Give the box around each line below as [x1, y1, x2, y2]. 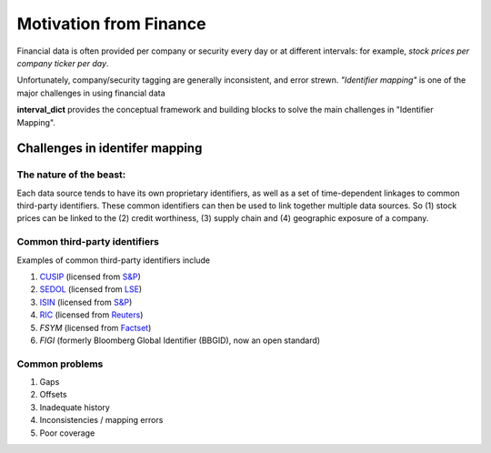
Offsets [39, 389, 67, 400]
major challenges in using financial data [16, 87, 165, 98]
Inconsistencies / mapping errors [39, 415, 164, 426]
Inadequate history [39, 401, 111, 413]
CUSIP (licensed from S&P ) [39, 271, 141, 282]
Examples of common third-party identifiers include [16, 255, 211, 266]
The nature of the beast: [16, 168, 126, 181]
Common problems [16, 357, 104, 370]
